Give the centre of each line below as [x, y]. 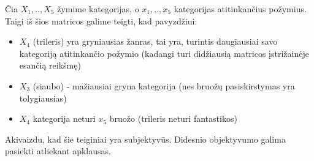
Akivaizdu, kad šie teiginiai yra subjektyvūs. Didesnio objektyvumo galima [145, 139]
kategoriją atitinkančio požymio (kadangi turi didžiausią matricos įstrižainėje [164, 53]
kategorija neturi [64, 118]
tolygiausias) [43, 98]
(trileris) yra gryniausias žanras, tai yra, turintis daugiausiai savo [155, 41]
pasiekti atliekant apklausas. [58, 151]
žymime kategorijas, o [98, 9]
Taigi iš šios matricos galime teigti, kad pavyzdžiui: [101, 21]
